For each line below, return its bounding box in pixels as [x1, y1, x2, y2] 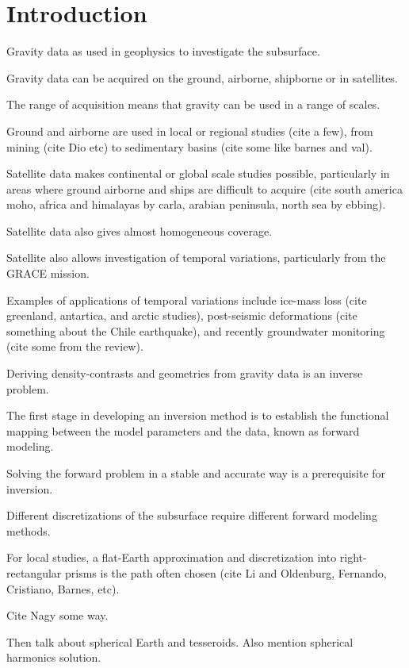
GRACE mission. [6, 265, 90, 282]
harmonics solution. [6, 649, 101, 666]
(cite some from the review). [6, 338, 143, 355]
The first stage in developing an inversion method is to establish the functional [6, 407, 389, 424]
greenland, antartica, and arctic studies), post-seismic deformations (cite [6, 307, 357, 324]
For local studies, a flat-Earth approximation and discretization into [6, 549, 337, 566]
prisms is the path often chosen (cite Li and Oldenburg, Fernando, [64, 564, 387, 581]
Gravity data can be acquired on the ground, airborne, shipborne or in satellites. [6, 69, 398, 86]
